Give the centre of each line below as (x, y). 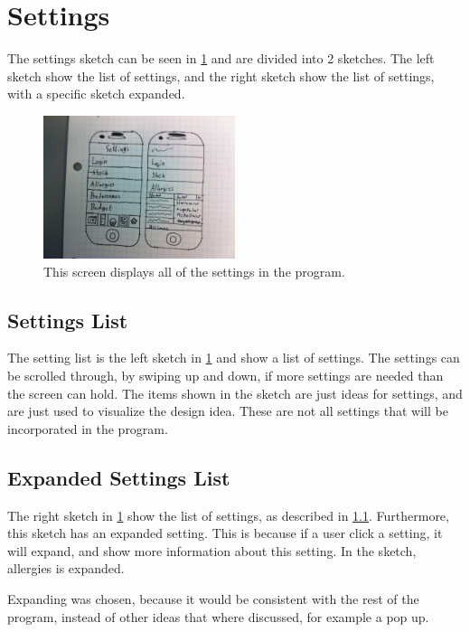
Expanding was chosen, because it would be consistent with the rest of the (213, 599)
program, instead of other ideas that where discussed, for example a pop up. (218, 616)
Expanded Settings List (119, 477)
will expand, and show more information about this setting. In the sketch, (212, 550)
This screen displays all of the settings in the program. (194, 271)
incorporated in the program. (88, 428)
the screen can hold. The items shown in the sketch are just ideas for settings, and (235, 393)
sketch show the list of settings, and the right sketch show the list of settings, (221, 75)
